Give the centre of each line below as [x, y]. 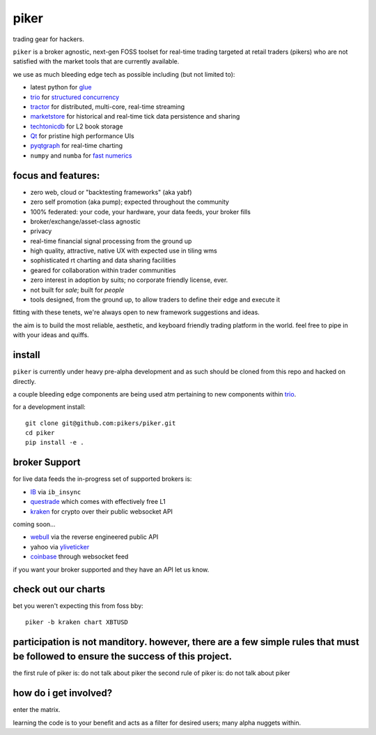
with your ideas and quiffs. [51, 335]
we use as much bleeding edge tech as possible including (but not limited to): [124, 74]
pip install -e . [55, 443]
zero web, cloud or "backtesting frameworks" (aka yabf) [111, 192]
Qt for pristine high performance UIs [83, 136]
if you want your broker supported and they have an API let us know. [111, 570]
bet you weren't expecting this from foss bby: [78, 606]
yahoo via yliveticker [60, 547]
